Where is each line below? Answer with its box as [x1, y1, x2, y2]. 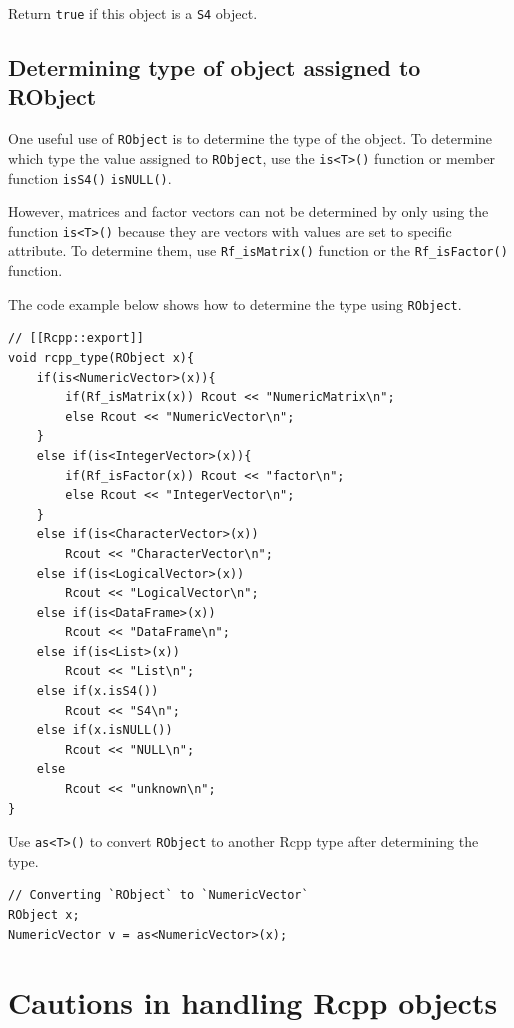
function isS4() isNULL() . [8, 167, 172, 188]
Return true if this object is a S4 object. [8, 3, 258, 23]
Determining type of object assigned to [8, 52, 421, 83]
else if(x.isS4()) [36, 684, 159, 699]
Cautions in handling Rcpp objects [8, 982, 498, 1023]
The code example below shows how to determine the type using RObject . [8, 293, 462, 314]
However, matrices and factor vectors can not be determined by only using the [8, 201, 489, 222]
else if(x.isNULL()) [36, 723, 173, 738]
